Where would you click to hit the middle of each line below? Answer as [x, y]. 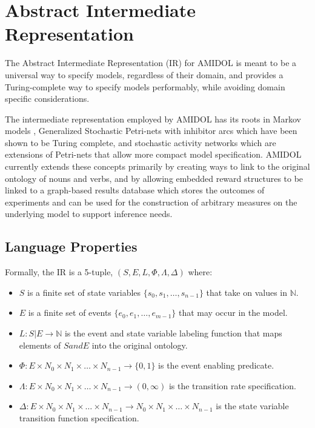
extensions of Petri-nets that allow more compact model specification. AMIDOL [153, 154]
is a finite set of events [70, 313]
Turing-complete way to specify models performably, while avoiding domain [145, 86]
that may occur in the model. [233, 313]
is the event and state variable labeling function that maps [173, 333]
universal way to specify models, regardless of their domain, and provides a [144, 74]
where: [200, 272]
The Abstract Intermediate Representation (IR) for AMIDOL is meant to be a [151, 63]
